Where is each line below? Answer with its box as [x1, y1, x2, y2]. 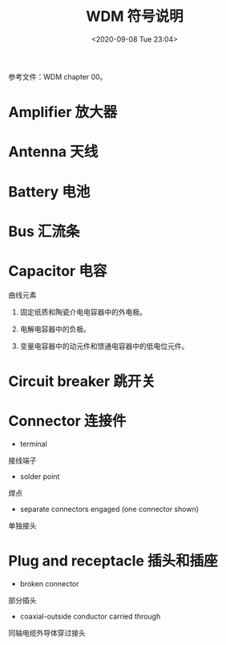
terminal [19, 439, 48, 448]
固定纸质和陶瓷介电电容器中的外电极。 [19, 306, 147, 317]
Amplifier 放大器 [8, 103, 118, 121]
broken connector [19, 578, 79, 588]
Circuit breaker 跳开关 [8, 372, 156, 390]
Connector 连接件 [8, 412, 127, 430]
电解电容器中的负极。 [19, 324, 91, 334]
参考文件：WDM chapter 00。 [8, 71, 107, 81]
